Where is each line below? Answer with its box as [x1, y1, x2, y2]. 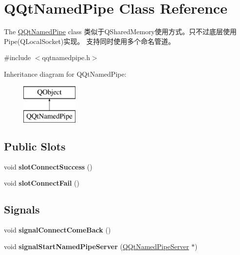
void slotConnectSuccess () [4, 161, 92, 171]
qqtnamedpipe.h [42, 52, 90, 63]
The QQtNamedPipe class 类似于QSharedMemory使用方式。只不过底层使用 [4, 26, 237, 37]
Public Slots [4, 139, 66, 154]
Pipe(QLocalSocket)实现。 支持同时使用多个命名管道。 [4, 36, 175, 46]
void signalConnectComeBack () [4, 225, 111, 235]
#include [4, 52, 31, 63]
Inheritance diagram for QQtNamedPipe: [4, 68, 127, 79]
